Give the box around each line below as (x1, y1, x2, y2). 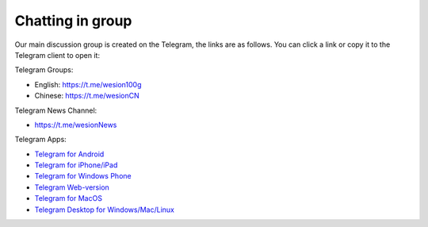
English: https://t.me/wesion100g (34, 79, 142, 89)
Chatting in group (14, 12, 132, 29)
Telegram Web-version (34, 183, 110, 192)
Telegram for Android (34, 149, 105, 159)
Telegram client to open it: (14, 50, 101, 60)
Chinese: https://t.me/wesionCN (34, 91, 140, 101)
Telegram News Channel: (14, 106, 97, 115)
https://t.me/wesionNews (34, 120, 117, 129)
